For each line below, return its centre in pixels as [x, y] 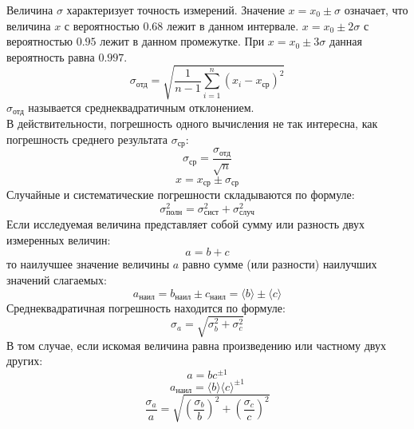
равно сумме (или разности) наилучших [280, 264]
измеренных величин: [59, 239]
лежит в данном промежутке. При [182, 41]
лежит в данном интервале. [233, 25]
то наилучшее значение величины [88, 264]
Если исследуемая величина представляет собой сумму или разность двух [185, 224]
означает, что [376, 10]
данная [346, 41]
